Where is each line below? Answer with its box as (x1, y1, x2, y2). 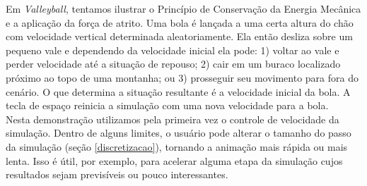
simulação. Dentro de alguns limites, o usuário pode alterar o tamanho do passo (6, 125, 351, 140)
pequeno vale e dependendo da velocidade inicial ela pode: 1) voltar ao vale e (6, 42, 339, 57)
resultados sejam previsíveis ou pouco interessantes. (6, 167, 228, 182)
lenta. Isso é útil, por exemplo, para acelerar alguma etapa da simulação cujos (6, 153, 343, 168)
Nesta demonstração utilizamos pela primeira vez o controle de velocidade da (6, 111, 339, 126)
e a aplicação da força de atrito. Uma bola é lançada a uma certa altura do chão (6, 15, 354, 30)
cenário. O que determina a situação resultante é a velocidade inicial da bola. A (6, 84, 351, 99)
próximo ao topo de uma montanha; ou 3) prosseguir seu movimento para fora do (6, 70, 359, 85)
